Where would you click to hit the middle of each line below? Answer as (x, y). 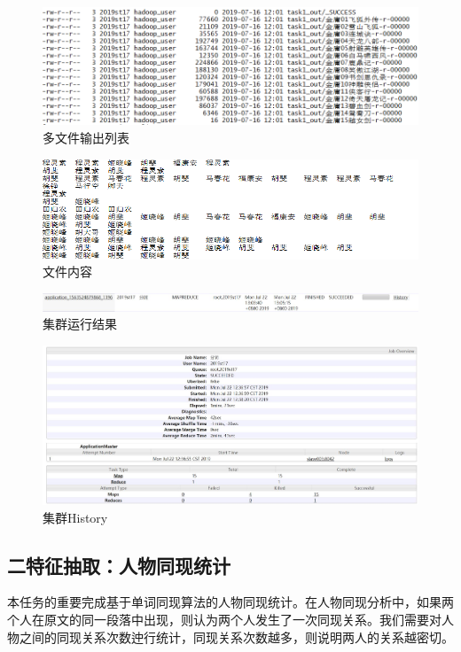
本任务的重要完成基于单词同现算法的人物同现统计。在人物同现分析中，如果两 (230, 602)
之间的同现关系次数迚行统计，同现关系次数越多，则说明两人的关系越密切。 (236, 636)
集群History (75, 517)
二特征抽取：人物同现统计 (119, 565)
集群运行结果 (80, 324)
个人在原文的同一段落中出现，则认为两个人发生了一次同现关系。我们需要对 (224, 620)
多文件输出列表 (86, 137)
